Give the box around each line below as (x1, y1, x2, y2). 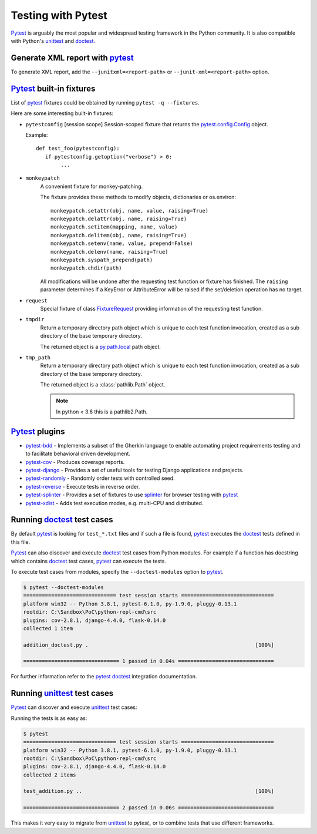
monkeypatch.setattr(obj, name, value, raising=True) (50, 207, 208, 214)
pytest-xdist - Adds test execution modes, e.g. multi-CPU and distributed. (25, 499, 204, 506)
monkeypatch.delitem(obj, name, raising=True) (50, 232, 187, 238)
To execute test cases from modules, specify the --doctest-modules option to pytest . (11, 568, 224, 575)
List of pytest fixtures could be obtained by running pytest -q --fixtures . (11, 99, 200, 106)
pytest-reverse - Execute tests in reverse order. (25, 483, 140, 490)
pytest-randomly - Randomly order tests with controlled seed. (25, 475, 176, 482)
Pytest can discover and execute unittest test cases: (11, 704, 137, 711)
